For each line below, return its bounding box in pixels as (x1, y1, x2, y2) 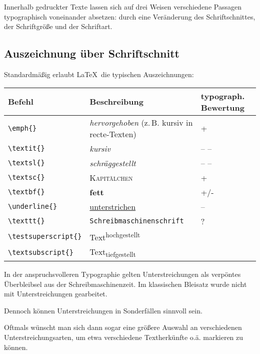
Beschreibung (89, 96, 143, 108)
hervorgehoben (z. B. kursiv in (89, 116, 193, 128)
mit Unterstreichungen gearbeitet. (4, 288, 107, 299)
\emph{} (8, 124, 37, 132)
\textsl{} (8, 159, 45, 167)
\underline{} (8, 202, 57, 211)
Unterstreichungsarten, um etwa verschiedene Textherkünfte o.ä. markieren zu (4, 332, 243, 342)
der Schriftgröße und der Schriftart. (4, 21, 112, 32)
